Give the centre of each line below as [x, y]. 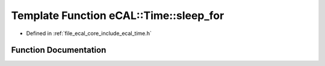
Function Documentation [59, 50]
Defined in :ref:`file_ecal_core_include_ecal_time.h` [89, 33]
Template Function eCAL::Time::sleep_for [118, 15]
